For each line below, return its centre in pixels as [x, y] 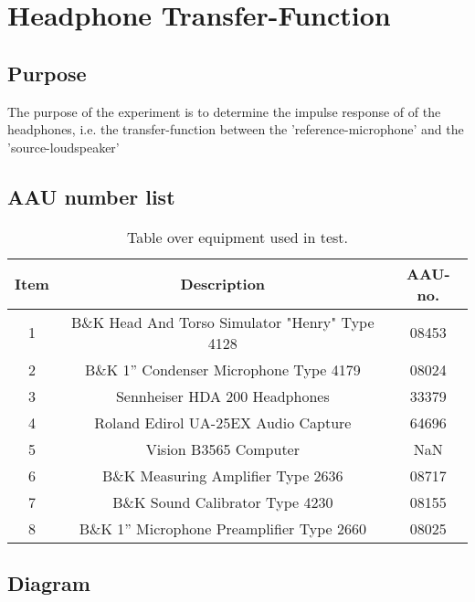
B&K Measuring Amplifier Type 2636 [223, 475]
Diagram [49, 582]
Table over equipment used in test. [237, 237]
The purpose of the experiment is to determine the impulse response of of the [224, 111]
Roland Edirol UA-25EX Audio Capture [223, 422]
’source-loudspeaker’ [63, 147]
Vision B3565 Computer [222, 449]
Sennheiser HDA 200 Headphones [222, 396]
